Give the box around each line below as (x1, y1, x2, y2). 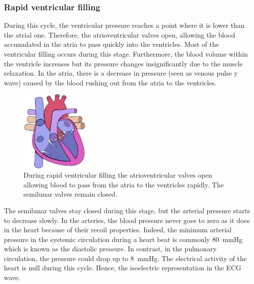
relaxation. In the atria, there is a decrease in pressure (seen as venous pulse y (4, 68, 238, 78)
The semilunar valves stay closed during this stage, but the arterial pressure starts (4, 205, 250, 215)
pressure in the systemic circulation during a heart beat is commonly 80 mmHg (4, 234, 243, 244)
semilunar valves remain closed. (23, 189, 118, 199)
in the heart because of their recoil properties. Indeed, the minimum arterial (4, 224, 232, 235)
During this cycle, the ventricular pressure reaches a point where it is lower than (4, 20, 245, 30)
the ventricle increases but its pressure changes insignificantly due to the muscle (4, 58, 243, 68)
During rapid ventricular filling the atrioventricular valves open (23, 170, 212, 180)
